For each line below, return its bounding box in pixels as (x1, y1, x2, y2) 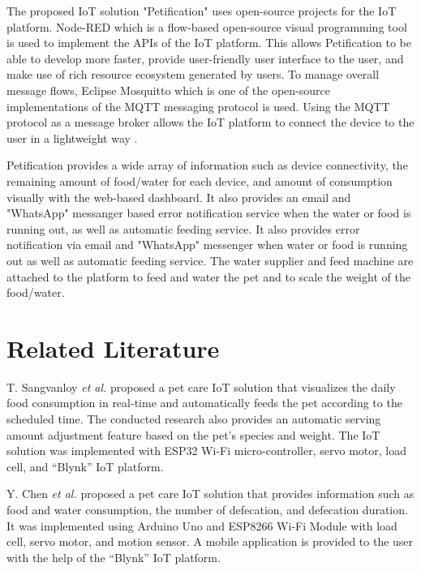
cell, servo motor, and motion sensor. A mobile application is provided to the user (6, 533, 414, 550)
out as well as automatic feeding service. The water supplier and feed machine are (6, 251, 414, 268)
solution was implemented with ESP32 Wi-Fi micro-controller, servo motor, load (6, 442, 406, 459)
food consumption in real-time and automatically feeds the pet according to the (6, 394, 402, 411)
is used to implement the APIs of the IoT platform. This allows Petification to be (6, 34, 411, 51)
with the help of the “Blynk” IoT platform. (6, 548, 221, 565)
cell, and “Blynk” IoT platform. (6, 457, 164, 474)
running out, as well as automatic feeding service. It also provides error (6, 220, 360, 237)
